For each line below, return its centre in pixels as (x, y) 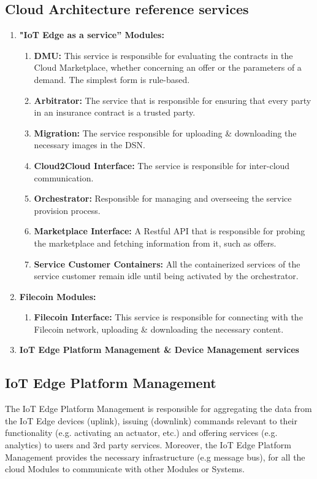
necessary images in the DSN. (90, 145)
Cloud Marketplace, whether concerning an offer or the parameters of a (168, 67)
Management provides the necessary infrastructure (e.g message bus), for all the (155, 457)
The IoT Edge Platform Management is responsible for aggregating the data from (158, 409)
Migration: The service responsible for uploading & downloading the (165, 133)
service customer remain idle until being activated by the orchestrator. (166, 276)
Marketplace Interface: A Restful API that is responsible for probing (170, 231)
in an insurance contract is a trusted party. (115, 112)
